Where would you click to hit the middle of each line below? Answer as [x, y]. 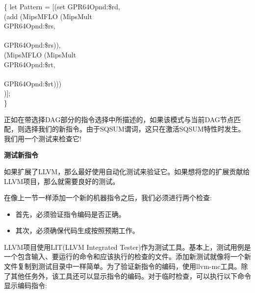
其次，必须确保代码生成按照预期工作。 [77, 230]
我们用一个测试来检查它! [43, 138]
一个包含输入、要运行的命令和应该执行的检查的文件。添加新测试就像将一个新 [127, 256]
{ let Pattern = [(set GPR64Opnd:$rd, [62, 6]
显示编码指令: [25, 285]
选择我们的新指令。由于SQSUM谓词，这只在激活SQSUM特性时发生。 [135, 129]
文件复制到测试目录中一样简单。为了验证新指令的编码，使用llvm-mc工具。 [123, 266]
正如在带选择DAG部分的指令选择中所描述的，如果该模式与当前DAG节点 [119, 119]
